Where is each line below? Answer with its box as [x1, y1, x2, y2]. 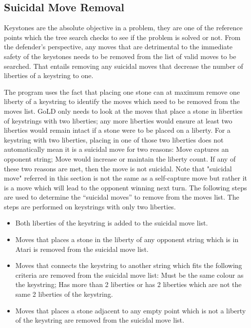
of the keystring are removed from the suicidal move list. [15, 315, 184, 325]
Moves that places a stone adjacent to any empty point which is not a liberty [15, 305, 246, 315]
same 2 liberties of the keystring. [15, 289, 113, 299]
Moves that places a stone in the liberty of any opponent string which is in [15, 234, 239, 245]
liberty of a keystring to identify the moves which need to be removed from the [4, 96, 240, 106]
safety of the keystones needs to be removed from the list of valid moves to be [4, 51, 236, 61]
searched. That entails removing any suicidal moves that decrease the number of [4, 61, 243, 71]
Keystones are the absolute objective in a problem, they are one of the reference [4, 22, 243, 33]
